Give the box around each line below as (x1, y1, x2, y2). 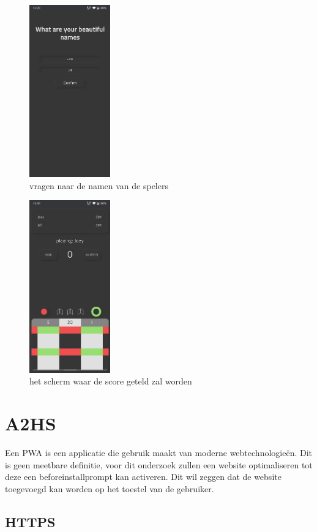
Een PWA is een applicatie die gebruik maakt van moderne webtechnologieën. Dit (5, 446, 313, 459)
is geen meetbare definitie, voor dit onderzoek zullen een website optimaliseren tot (5, 458, 313, 471)
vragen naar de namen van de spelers (29, 179, 168, 192)
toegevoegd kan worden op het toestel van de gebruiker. (5, 482, 214, 495)
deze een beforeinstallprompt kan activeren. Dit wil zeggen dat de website (5, 470, 282, 483)
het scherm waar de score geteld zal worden (29, 375, 192, 388)
